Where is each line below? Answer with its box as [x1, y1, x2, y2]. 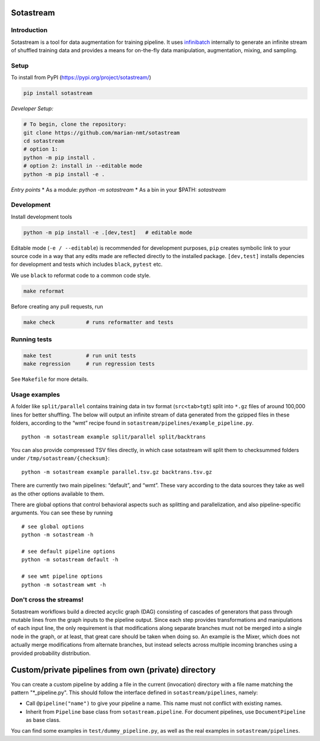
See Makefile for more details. [11, 376, 89, 383]
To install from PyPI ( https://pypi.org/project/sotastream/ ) [11, 74, 151, 81]
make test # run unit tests [23, 352, 136, 359]
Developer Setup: [11, 105, 53, 112]
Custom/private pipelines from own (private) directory [11, 665, 216, 675]
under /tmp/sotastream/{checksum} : [11, 454, 110, 462]
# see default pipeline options [21, 548, 116, 555]
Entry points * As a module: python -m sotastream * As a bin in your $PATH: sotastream [11, 186, 226, 193]
